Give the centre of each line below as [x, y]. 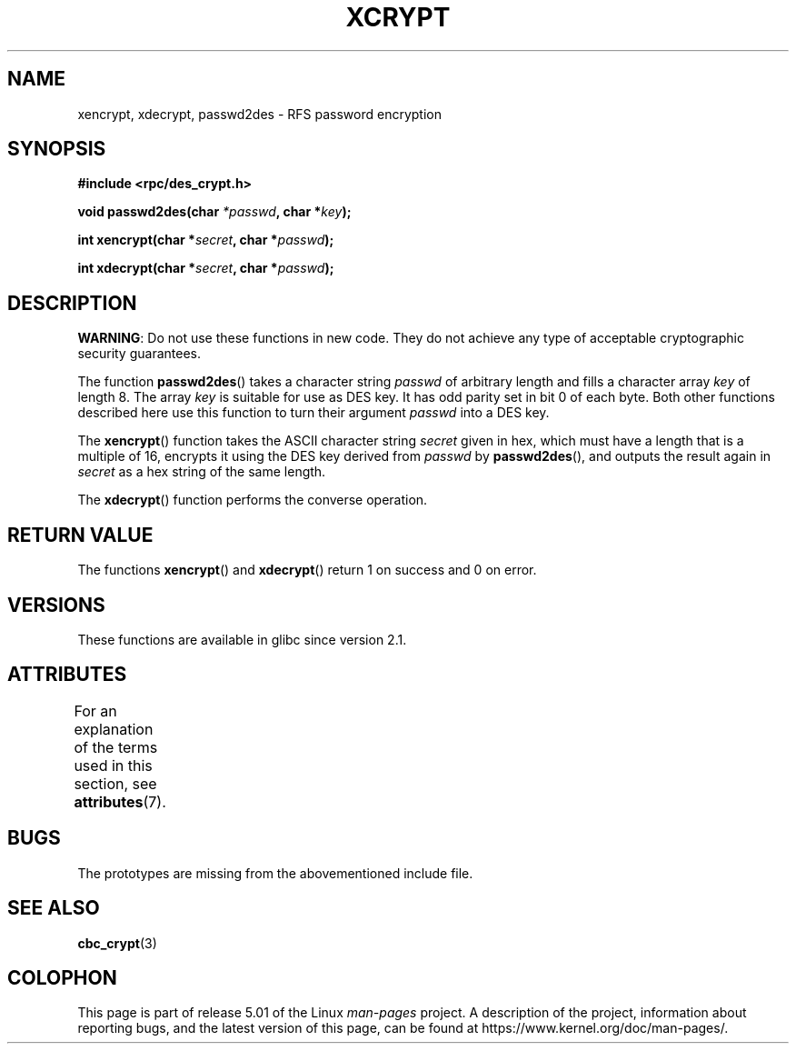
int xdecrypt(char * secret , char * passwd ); [206, 268]
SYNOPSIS [57, 149]
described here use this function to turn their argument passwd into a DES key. [313, 413]
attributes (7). [120, 801]
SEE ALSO [54, 908]
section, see [115, 783]
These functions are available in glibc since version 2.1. [242, 639]
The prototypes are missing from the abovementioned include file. [275, 873]
